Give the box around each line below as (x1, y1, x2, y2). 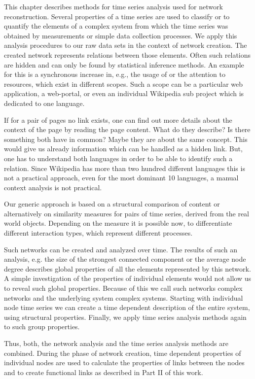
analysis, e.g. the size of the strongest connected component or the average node (4, 254, 246, 264)
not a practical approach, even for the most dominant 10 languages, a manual (4, 172, 239, 183)
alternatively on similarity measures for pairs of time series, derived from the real (4, 208, 250, 218)
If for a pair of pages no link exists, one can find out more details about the (4, 114, 232, 125)
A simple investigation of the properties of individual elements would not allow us (4, 273, 251, 283)
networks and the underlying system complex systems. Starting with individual (4, 292, 243, 303)
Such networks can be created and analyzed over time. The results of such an (4, 244, 237, 254)
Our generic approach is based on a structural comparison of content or (4, 199, 220, 209)
